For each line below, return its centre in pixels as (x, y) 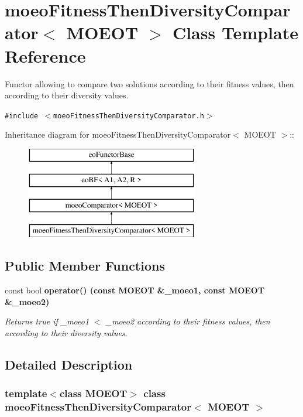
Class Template (235, 33)
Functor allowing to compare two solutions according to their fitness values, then (149, 83)
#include (22, 116)
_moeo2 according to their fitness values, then (188, 321)
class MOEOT (93, 393)
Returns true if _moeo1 (47, 321)
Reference (45, 55)
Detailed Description (69, 364)
